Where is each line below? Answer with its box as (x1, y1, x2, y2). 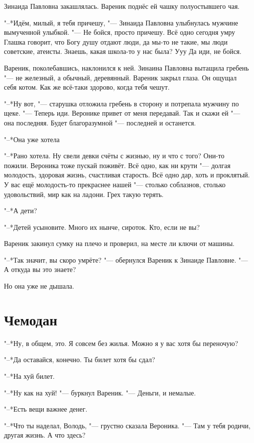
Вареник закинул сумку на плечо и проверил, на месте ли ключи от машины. (4, 238, 235, 248)
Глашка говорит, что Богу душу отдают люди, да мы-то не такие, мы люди (4, 36, 228, 47)
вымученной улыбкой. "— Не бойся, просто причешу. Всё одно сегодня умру (4, 27, 235, 37)
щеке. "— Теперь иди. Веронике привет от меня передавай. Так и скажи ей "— (4, 108, 240, 118)
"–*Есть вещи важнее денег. (4, 404, 88, 414)
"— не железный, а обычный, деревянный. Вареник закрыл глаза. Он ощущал (4, 72, 237, 82)
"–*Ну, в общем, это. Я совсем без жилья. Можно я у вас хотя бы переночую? (4, 338, 238, 348)
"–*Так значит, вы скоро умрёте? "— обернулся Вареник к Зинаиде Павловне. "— (4, 254, 248, 265)
